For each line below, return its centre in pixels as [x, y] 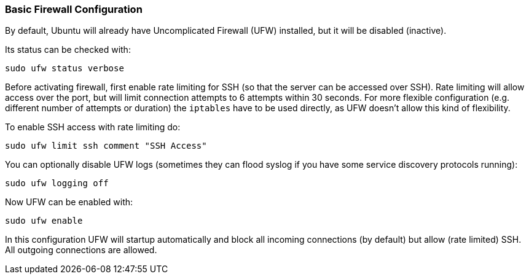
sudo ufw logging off [57, 183]
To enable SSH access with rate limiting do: [93, 127]
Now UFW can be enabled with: [69, 202]
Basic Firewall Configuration [74, 9]
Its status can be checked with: [68, 50]
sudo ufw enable [44, 221]
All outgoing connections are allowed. [81, 250]
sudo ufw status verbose [65, 69]
